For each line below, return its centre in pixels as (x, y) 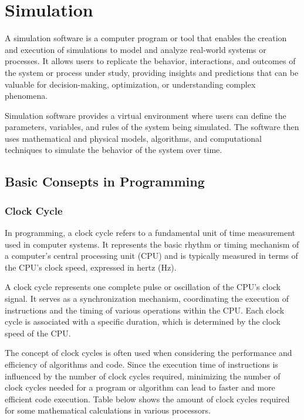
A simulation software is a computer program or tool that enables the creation (146, 38)
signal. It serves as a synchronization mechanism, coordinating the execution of (147, 299)
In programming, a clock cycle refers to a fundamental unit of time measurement (150, 233)
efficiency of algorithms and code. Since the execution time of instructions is (141, 364)
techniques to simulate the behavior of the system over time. (114, 150)
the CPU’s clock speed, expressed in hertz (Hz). (91, 267)
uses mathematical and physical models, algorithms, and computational (133, 138)
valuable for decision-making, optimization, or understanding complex (130, 84)
